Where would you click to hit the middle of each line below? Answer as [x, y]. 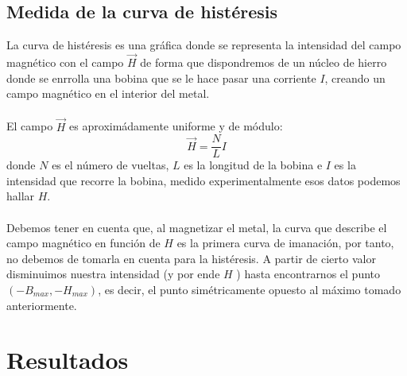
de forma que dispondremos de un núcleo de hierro [264, 62]
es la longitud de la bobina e [253, 165]
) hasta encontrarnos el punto [308, 274]
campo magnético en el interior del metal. [108, 93]
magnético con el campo [65, 62]
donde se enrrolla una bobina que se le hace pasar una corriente [161, 78]
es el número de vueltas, [110, 165]
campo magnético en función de [83, 243]
